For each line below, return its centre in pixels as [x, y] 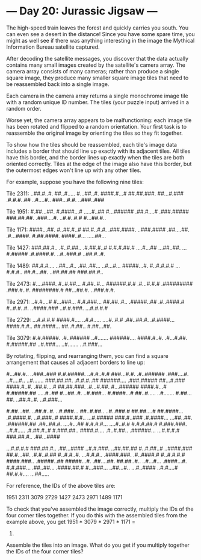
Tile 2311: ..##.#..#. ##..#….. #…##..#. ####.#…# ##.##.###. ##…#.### [95, 193]
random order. [24, 108]
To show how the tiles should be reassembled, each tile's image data [92, 144]
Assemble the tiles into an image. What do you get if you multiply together [98, 545]
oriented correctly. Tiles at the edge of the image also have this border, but [99, 164]
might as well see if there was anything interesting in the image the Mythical [100, 40]
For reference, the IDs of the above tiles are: [61, 485]
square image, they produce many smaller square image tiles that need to [97, 78]
